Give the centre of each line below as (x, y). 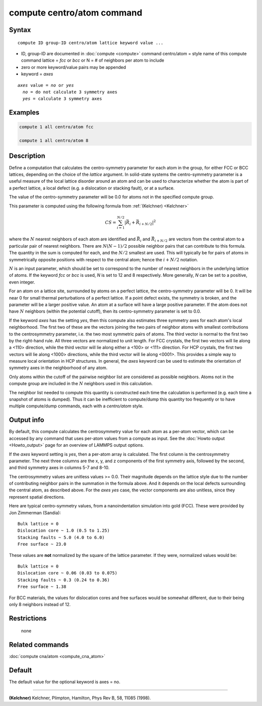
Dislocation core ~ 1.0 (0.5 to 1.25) (64, 531)
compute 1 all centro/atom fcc (57, 127)
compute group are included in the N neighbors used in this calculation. (81, 384)
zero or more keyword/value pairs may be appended (74, 67)
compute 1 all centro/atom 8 (54, 141)
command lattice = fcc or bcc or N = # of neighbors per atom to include (93, 60)
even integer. (22, 282)
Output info (27, 420)
